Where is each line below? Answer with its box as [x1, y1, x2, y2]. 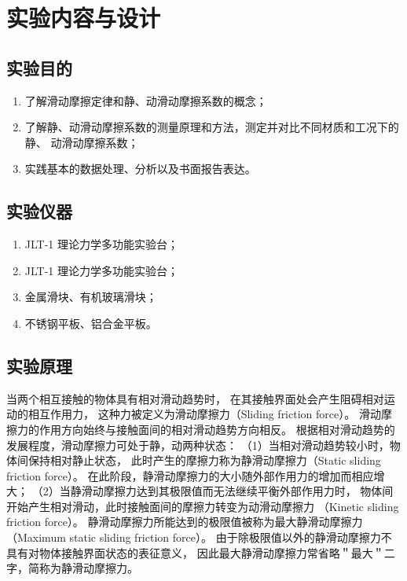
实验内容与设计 [6, 2, 161, 34]
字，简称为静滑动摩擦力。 [6, 560, 138, 576]
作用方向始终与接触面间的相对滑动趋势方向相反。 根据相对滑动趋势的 [38, 421, 395, 437]
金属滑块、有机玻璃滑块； [24, 289, 157, 305]
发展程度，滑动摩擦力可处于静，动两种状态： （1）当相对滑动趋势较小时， [6, 436, 390, 453]
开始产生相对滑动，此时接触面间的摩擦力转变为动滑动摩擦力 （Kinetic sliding [6, 498, 399, 514]
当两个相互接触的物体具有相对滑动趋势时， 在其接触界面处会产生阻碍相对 [6, 390, 384, 406]
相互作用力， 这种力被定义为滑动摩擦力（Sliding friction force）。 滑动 [27, 406, 381, 422]
